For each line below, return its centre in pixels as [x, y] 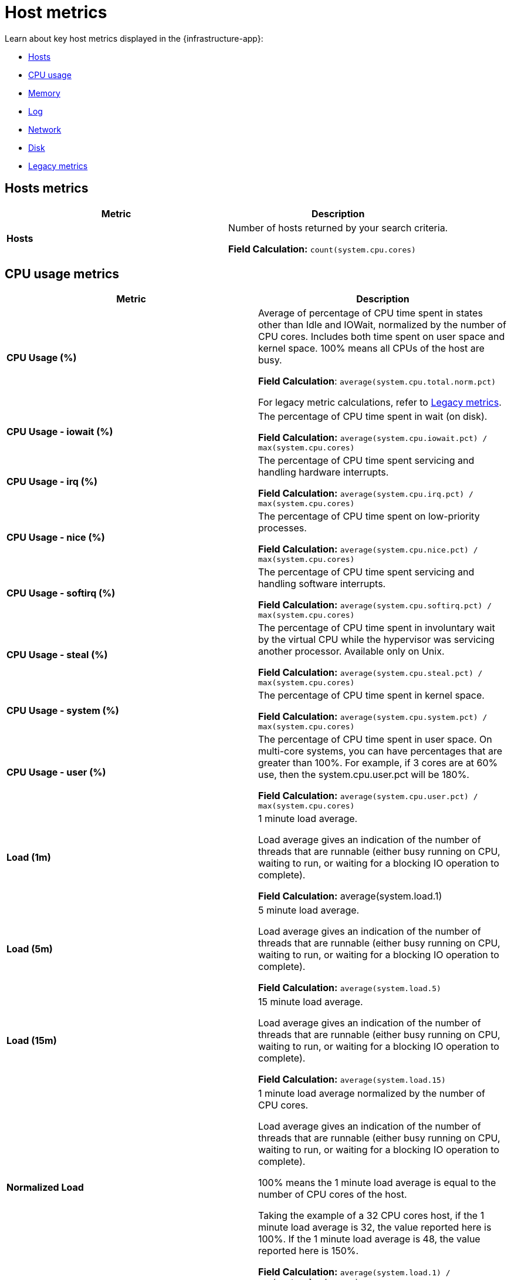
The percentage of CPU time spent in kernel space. [371, 695]
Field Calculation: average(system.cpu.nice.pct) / [368, 549]
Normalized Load [45, 1187]
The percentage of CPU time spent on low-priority [369, 516]
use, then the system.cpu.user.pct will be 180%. [364, 775]
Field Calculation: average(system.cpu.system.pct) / [373, 717]
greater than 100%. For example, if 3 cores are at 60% [378, 763]
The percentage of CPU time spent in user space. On [375, 740]
